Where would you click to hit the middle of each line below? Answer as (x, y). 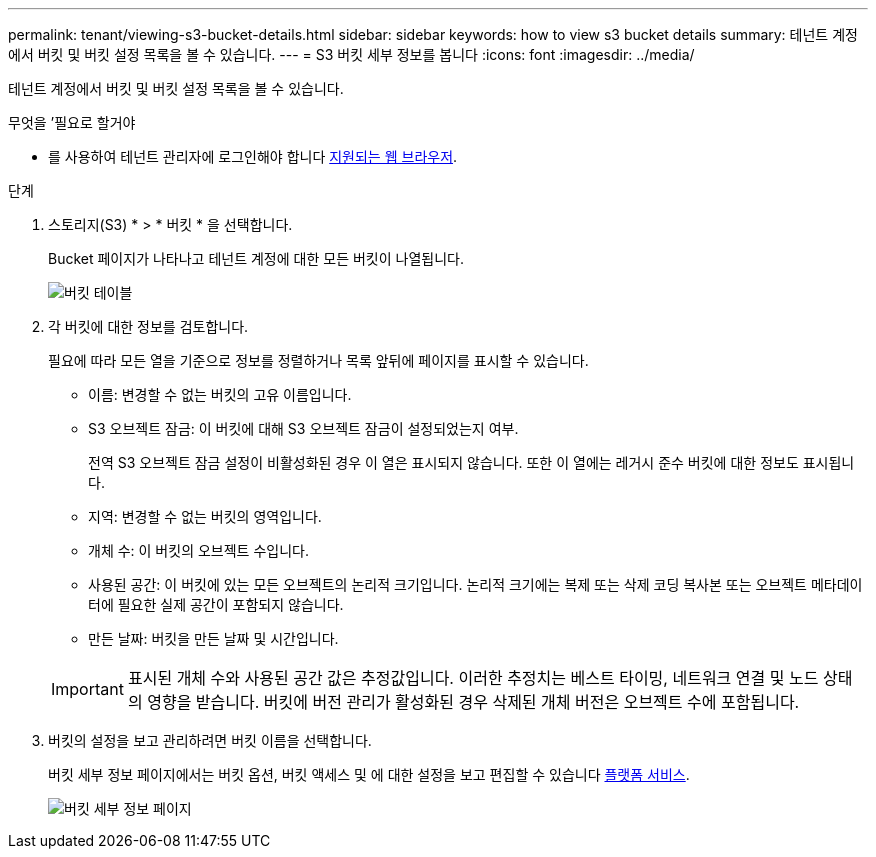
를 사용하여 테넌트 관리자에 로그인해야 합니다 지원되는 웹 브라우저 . (253, 156)
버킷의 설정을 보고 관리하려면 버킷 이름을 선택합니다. (210, 740)
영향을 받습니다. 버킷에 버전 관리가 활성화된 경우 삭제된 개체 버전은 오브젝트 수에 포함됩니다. (473, 702)
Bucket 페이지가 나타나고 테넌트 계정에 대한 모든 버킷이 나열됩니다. (256, 258)
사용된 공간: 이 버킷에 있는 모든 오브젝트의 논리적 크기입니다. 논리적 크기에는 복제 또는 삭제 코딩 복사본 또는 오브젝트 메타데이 (475, 584)
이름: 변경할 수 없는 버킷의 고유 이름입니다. (220, 394)
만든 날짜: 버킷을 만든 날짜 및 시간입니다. (213, 638)
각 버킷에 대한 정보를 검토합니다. (148, 326)
